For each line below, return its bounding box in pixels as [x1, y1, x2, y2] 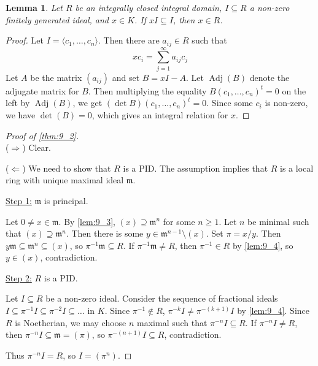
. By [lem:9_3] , [58, 215, 115, 227]
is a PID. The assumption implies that [123, 161, 268, 174]
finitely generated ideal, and [6, 13, 109, 26]
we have [6, 108, 36, 121]
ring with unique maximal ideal [6, 173, 124, 186]
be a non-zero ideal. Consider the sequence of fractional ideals [45, 292, 278, 305]
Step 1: [6, 194, 32, 207]
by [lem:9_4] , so [232, 238, 293, 251]
